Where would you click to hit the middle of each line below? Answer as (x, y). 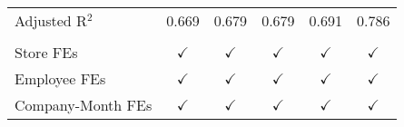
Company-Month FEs (84, 105)
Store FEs (46, 52)
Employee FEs (60, 78)
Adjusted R (51, 20)
